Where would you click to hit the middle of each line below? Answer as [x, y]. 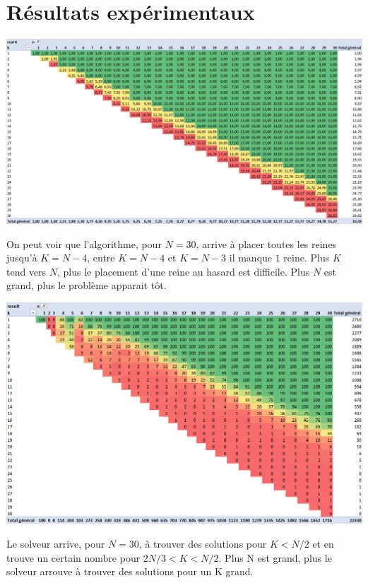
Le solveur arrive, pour [56, 544]
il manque [251, 258]
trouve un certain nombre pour [73, 557]
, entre [101, 258]
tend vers [26, 271]
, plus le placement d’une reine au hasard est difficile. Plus [184, 271]
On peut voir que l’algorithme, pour [84, 243]
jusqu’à [22, 258]
